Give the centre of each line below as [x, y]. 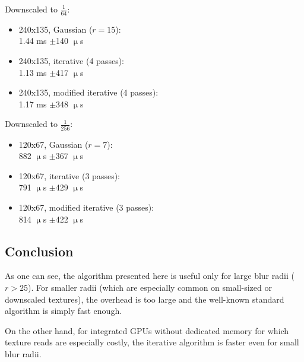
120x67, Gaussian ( [53, 144]
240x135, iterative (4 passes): [71, 61]
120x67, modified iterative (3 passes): [86, 207]
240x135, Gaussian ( [56, 29]
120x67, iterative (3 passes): [69, 175]
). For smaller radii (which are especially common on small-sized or [150, 288]
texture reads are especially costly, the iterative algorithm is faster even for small [152, 342]
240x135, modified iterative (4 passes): [88, 92]
